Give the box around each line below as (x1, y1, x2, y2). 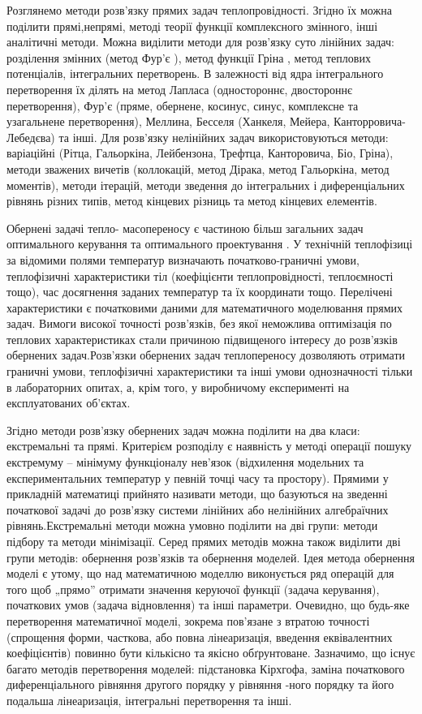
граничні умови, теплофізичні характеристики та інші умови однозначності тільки (6, 363, 413, 380)
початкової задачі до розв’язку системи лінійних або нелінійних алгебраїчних (6, 501, 389, 518)
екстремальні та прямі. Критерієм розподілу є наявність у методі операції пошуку (6, 437, 412, 454)
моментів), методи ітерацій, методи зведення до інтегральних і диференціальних (6, 176, 405, 193)
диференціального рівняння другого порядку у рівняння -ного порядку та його (6, 676, 394, 693)
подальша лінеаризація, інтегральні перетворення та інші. (6, 691, 292, 708)
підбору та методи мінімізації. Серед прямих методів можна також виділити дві (6, 533, 401, 549)
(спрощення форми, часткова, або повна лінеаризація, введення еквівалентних (6, 628, 393, 645)
